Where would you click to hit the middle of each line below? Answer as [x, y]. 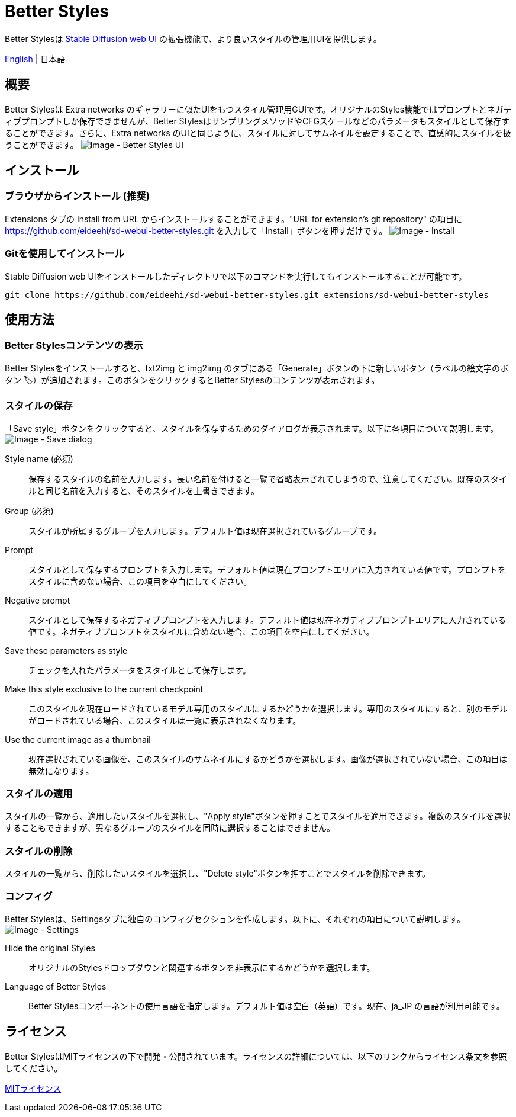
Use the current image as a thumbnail [78, 739]
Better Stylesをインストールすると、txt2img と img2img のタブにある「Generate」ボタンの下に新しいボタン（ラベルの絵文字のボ [257, 368]
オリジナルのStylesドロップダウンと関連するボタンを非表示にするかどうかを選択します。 [202, 967]
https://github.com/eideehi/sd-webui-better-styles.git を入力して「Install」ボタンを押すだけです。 [196, 230]
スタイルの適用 [39, 793]
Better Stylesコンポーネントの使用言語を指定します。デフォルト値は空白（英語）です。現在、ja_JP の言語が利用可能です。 [267, 1006]
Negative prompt [38, 600]
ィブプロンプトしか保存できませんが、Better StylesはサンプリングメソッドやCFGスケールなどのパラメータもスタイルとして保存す [257, 121]
